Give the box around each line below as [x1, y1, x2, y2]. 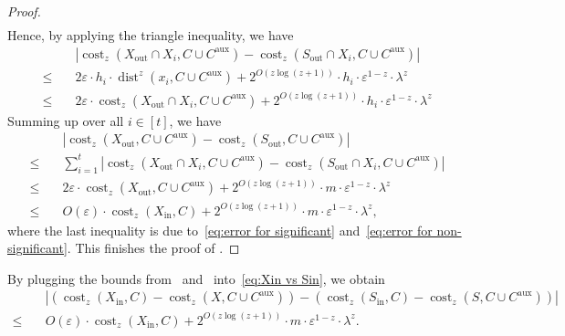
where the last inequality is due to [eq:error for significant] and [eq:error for [7, 220, 433, 239]
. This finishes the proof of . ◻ [67, 238, 240, 257]
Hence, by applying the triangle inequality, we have [7, 26, 294, 45]
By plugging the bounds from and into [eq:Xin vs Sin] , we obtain [7, 268, 385, 288]
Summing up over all [7, 110, 124, 130]
